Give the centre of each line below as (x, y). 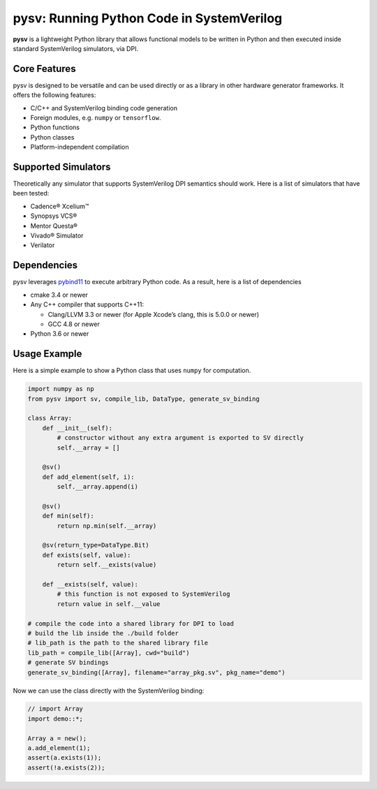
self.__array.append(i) (98, 487)
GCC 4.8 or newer (74, 324)
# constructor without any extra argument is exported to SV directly (180, 438)
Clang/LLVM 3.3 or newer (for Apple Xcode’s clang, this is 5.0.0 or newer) (154, 314)
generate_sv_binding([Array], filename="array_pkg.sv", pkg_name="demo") (156, 672)
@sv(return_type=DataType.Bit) (96, 545)
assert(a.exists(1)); (65, 758)
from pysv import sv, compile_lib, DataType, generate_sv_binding (143, 399)
